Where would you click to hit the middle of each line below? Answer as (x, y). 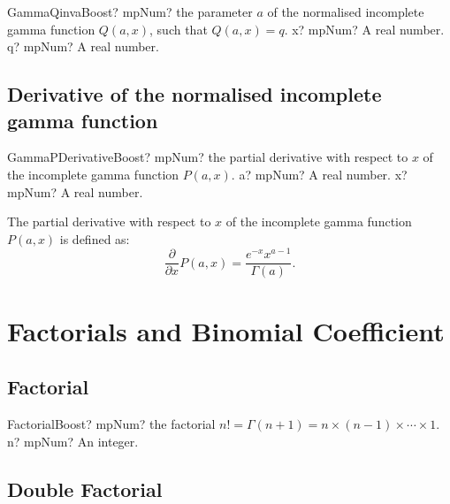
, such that (179, 29)
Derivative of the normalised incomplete (194, 94)
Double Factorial (85, 489)
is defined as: (95, 238)
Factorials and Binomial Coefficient (226, 330)
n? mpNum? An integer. (73, 441)
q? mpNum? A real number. (83, 46)
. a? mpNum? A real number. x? (319, 174)
